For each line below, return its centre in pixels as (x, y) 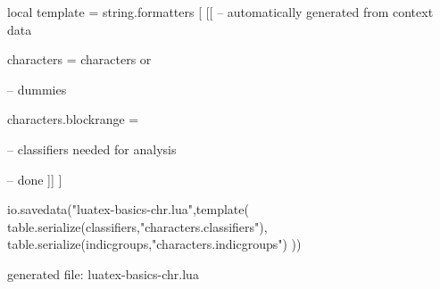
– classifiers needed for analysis (92, 149)
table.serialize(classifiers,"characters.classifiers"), (137, 226)
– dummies (37, 89)
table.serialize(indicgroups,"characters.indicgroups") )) (154, 244)
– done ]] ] (35, 179)
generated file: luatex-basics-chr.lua (103, 273)
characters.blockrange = (73, 119)
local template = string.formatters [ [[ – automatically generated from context (220, 12)
